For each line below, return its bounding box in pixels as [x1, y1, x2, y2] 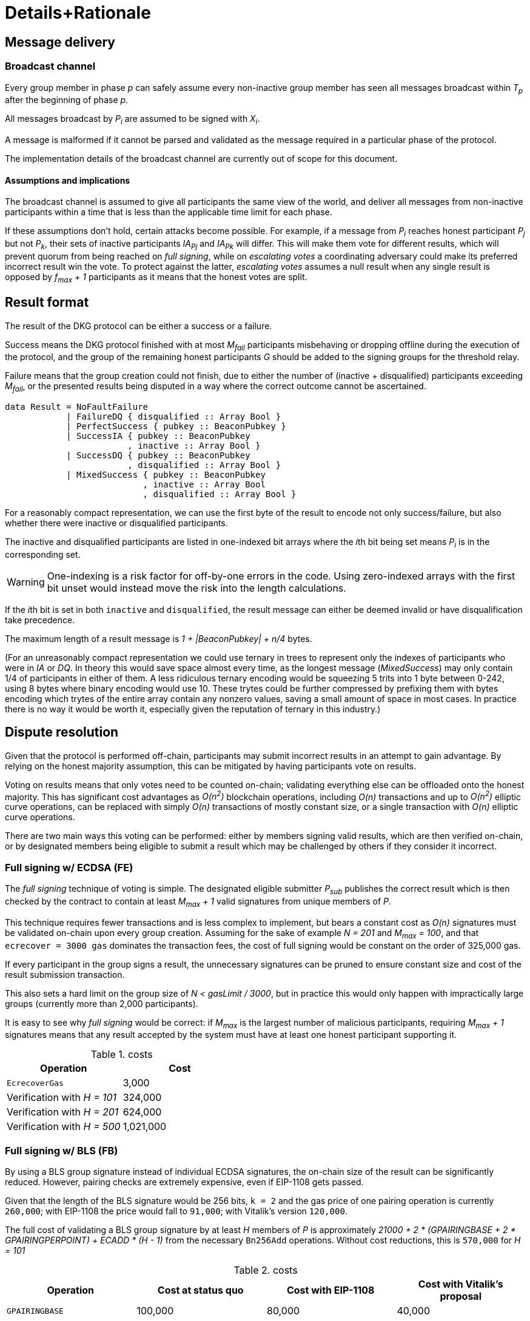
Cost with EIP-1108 [286, 1284, 375, 1297]
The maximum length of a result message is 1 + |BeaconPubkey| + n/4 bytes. [5, 633, 312, 644]
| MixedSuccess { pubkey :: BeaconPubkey [66, 470, 266, 480]
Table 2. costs [233, 1264, 298, 1277]
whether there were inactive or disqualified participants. [5, 518, 228, 529]
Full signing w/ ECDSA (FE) [5, 861, 133, 874]
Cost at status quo [157, 1284, 244, 1297]
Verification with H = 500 [7, 1120, 121, 1133]
